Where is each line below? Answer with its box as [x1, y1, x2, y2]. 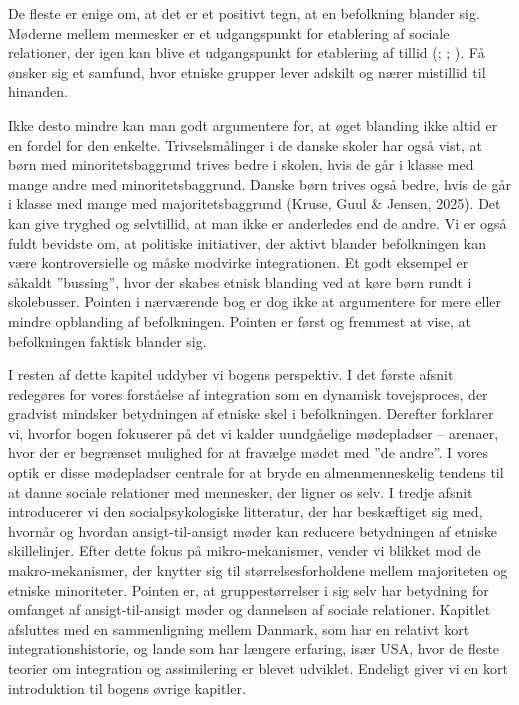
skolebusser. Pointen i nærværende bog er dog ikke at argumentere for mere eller [8, 291, 502, 312]
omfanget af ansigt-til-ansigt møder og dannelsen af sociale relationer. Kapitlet [8, 599, 491, 620]
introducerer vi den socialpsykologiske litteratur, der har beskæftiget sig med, [8, 501, 483, 522]
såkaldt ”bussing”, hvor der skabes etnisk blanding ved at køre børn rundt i [8, 271, 472, 292]
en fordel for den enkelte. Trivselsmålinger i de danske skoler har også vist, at [8, 134, 482, 155]
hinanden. [8, 81, 68, 102]
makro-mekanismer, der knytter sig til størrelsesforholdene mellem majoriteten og [8, 560, 508, 581]
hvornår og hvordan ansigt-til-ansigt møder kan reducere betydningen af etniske [8, 520, 497, 541]
